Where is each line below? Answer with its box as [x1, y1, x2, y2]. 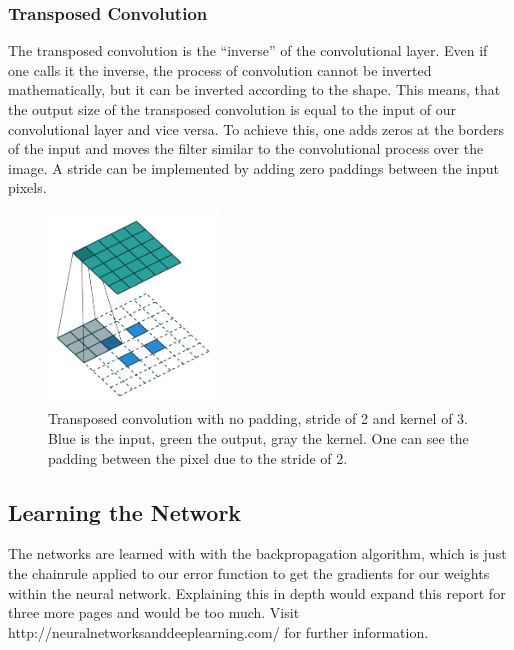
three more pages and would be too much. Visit [8, 602, 300, 623]
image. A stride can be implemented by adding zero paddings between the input [8, 157, 500, 178]
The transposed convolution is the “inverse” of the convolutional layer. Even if [8, 40, 488, 61]
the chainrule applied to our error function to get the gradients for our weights [8, 562, 490, 583]
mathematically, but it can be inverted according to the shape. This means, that [8, 79, 501, 100]
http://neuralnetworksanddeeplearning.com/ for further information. [8, 621, 429, 642]
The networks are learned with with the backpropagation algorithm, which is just [8, 543, 507, 564]
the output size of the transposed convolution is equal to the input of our [8, 99, 457, 119]
